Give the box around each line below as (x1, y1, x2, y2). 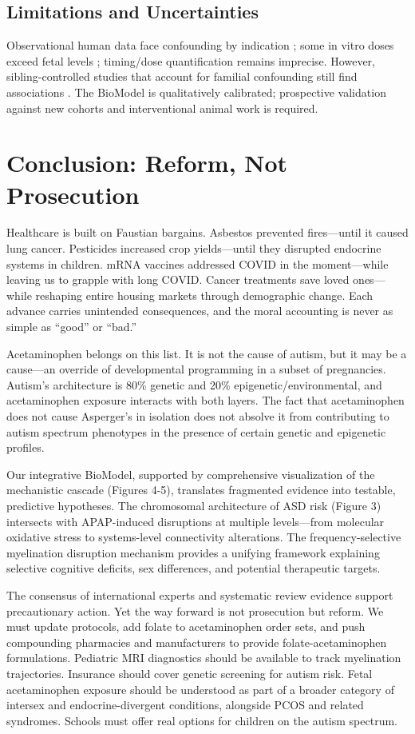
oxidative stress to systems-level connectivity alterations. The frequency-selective (6, 529, 401, 545)
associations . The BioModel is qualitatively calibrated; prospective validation (6, 83, 386, 100)
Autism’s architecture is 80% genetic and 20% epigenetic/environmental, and (6, 376, 382, 393)
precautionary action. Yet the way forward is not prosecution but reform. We (6, 602, 384, 619)
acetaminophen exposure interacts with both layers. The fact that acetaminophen (6, 392, 405, 409)
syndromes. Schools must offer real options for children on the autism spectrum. (6, 712, 397, 728)
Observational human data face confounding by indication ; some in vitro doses (6, 37, 394, 54)
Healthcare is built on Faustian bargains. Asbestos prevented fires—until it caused (6, 224, 409, 241)
